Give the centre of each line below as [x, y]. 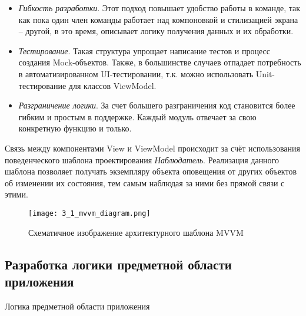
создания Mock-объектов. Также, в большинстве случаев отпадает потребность [160, 62]
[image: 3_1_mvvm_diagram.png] [89, 213]
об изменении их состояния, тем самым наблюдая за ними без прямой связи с [145, 182]
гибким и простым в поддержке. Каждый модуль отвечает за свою [137, 116]
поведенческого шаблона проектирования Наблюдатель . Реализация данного [142, 159]
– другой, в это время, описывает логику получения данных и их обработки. [156, 31]
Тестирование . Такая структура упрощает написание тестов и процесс [144, 50]
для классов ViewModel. [112, 85]
